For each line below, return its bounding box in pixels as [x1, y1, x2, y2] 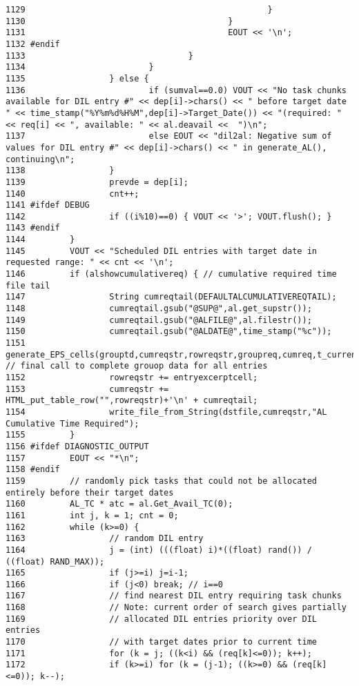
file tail [6, 280, 50, 291]
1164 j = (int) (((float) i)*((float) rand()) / [6, 545, 312, 555]
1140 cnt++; [6, 188, 139, 199]
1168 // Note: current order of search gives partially [6, 602, 347, 613]
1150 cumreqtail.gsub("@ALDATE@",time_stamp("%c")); [6, 326, 332, 337]
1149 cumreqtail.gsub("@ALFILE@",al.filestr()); [6, 315, 312, 325]
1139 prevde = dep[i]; [6, 177, 188, 187]
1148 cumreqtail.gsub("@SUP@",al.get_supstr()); [6, 304, 312, 314]
